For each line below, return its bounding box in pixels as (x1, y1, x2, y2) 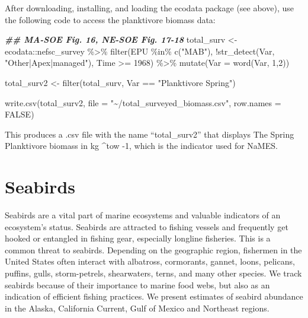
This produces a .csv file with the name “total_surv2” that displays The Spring (5, 128, 294, 140)
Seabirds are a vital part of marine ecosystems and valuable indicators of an (5, 209, 281, 221)
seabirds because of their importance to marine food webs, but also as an (5, 278, 270, 291)
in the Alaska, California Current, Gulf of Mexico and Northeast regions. (5, 301, 269, 314)
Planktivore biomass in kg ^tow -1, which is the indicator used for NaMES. (5, 139, 278, 152)
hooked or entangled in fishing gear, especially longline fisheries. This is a (5, 232, 271, 244)
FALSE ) (5, 108, 34, 120)
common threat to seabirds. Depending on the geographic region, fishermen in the (5, 243, 302, 256)
